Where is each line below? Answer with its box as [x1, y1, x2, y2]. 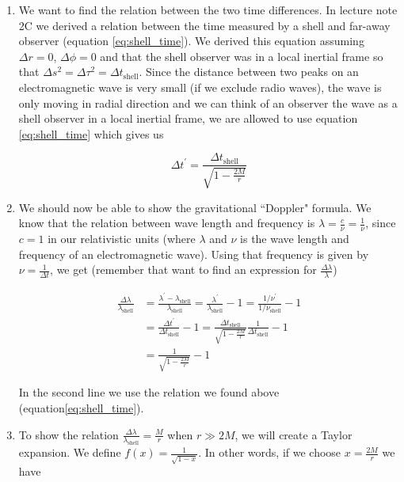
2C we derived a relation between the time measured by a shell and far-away [18, 17, 391, 33]
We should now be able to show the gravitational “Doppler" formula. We [18, 199, 372, 215]
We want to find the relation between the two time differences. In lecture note [18, 2, 398, 17]
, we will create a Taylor [234, 426, 353, 442]
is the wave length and [240, 230, 349, 247]
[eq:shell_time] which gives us [18, 125, 164, 142]
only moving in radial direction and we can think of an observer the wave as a [18, 94, 398, 111]
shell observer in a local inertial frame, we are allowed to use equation [18, 110, 358, 127]
